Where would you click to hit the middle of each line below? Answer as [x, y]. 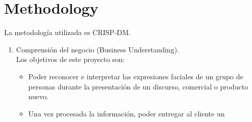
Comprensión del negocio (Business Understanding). [97, 49]
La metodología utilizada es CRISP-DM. [68, 32]
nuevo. [38, 96]
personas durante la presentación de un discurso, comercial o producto [138, 86]
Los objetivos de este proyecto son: [70, 59]
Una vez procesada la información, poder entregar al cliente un [127, 113]
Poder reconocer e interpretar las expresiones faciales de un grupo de [136, 76]
